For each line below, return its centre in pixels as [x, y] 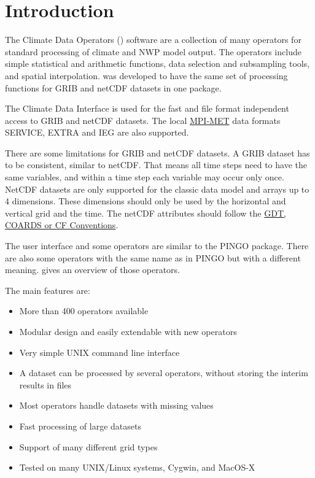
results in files [45, 384]
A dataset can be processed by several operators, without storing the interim [164, 373]
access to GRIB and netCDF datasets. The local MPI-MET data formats [143, 120]
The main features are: [48, 290]
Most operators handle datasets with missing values [116, 405]
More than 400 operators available [84, 311]
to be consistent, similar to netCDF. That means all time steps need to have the [156, 165]
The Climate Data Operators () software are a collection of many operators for [153, 40]
